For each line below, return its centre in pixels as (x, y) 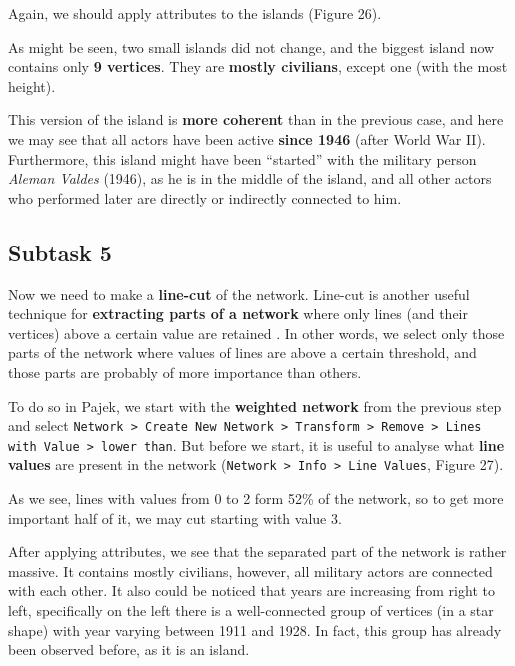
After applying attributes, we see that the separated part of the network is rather (257, 551)
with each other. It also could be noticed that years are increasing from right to (251, 590)
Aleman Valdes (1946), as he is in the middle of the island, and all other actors (250, 178)
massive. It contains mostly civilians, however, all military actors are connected (250, 570)
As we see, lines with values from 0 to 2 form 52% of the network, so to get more (256, 498)
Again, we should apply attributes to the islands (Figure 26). (195, 13)
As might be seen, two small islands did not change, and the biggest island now (251, 46)
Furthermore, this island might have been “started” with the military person (242, 158)
